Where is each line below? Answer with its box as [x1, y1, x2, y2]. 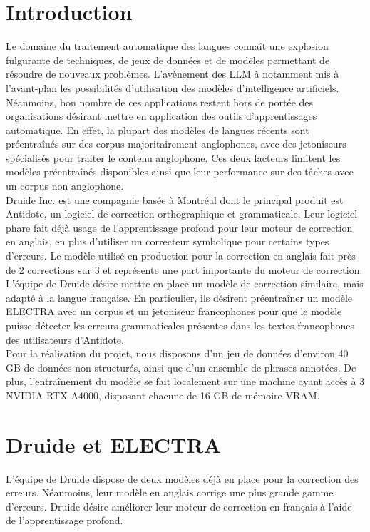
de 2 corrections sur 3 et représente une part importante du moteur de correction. [6, 262, 363, 277]
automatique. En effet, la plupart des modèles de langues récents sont [6, 122, 309, 137]
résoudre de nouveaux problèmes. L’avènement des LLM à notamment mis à [6, 66, 339, 81]
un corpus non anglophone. [6, 178, 124, 193]
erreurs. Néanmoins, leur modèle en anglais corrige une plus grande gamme [6, 485, 334, 500]
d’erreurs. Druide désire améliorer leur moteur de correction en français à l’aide [6, 498, 352, 513]
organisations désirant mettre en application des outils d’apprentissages [6, 108, 317, 123]
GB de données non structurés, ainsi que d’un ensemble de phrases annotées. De [6, 359, 356, 374]
